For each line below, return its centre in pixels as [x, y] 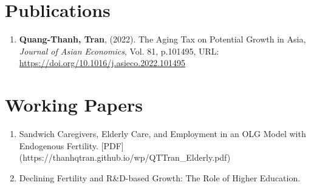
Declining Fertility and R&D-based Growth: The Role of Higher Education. [160, 177]
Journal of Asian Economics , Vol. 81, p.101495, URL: [119, 51]
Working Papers [74, 105]
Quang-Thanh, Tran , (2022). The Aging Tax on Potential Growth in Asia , [162, 39]
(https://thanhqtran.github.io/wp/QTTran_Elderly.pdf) [125, 157]
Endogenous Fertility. [59, 145]
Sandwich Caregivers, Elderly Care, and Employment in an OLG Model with [162, 134]
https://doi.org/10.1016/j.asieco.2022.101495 [102, 63]
